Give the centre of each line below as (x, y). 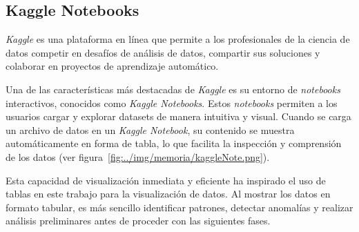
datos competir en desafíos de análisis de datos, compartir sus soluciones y (163, 52)
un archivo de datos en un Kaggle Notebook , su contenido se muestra (150, 129)
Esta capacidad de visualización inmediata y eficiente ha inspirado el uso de (166, 180)
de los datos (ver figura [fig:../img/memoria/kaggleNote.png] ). (138, 156)
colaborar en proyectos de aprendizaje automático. (112, 66)
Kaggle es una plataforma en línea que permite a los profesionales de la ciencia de (178, 39)
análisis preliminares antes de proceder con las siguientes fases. (138, 221)
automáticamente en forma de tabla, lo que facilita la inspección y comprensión (174, 143)
